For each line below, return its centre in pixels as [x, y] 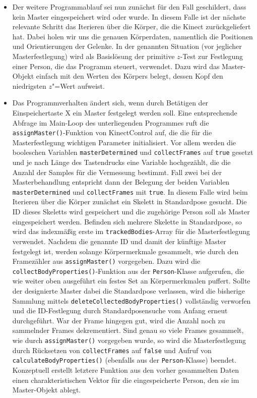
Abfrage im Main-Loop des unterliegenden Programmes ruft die [111, 122]
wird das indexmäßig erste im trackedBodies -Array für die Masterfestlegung [131, 231]
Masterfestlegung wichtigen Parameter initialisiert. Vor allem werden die [124, 142]
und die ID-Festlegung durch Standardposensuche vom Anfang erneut [120, 310]
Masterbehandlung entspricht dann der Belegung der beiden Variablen [121, 182]
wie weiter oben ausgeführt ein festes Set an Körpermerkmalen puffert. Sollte [131, 281]
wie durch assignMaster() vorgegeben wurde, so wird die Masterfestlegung [129, 340]
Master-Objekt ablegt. [47, 390]
